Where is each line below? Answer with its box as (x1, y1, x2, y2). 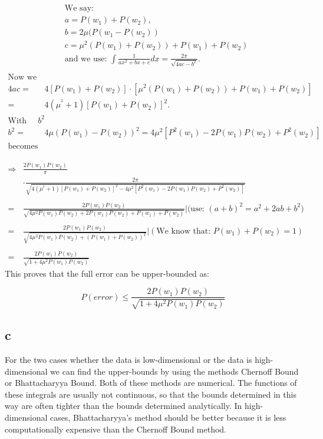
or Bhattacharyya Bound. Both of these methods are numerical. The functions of (5, 376, 297, 389)
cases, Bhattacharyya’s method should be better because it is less (50, 411, 286, 424)
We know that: (156, 227, 211, 236)
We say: (64, 4, 94, 13)
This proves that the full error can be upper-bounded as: (5, 267, 209, 279)
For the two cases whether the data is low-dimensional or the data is (5, 353, 252, 366)
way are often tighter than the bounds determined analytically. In (5, 399, 242, 412)
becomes (8, 142, 38, 151)
